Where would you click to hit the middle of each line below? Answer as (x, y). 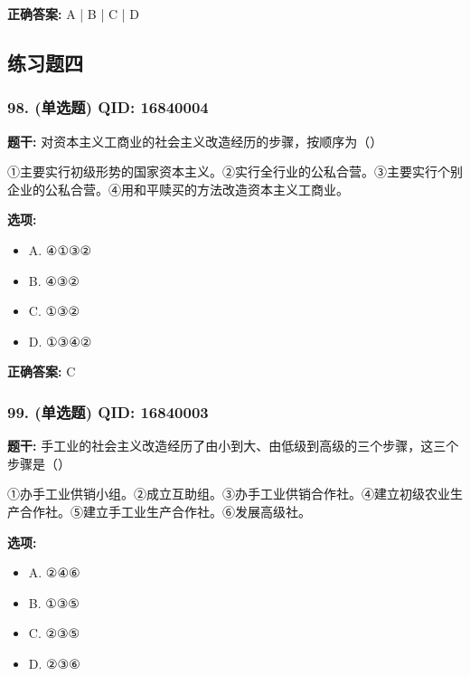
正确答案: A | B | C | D (73, 14)
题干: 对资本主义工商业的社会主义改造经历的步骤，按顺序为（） (195, 141)
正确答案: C (42, 371)
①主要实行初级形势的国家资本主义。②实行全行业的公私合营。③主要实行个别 (235, 171)
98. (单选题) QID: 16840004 (108, 107)
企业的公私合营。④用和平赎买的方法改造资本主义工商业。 (178, 189)
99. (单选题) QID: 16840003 (108, 411)
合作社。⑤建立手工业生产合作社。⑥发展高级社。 (165, 511)
